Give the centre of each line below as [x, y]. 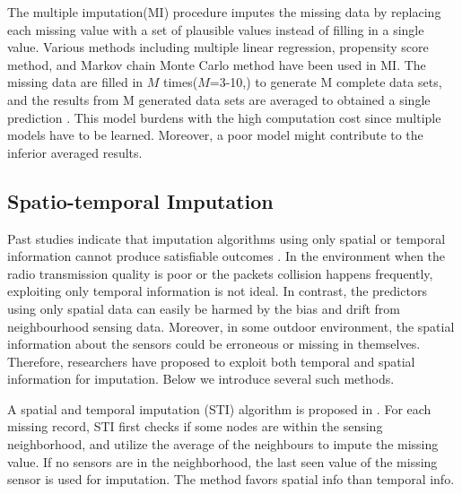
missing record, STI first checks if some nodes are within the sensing [195, 426]
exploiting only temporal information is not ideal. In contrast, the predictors [217, 291]
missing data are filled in [75, 82]
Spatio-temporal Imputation [140, 200]
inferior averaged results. [75, 152]
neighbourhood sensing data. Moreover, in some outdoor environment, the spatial [231, 326]
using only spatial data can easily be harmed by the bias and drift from [204, 308]
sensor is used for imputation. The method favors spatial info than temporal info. [231, 479]
